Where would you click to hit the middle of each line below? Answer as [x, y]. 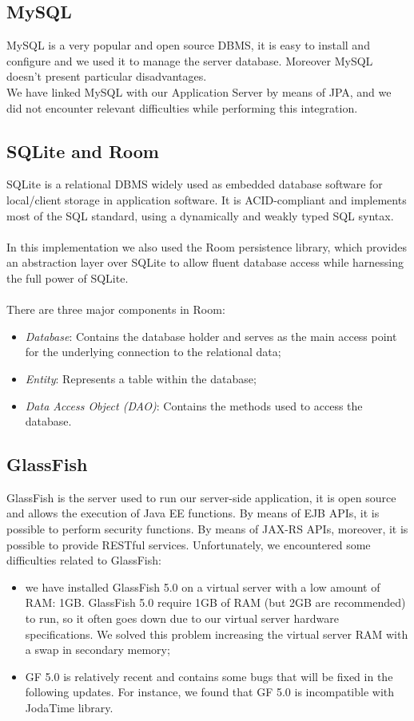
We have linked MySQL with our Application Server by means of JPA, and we [199, 91]
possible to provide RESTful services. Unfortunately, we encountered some [189, 544]
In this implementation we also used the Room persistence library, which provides [207, 246]
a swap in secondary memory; [98, 650]
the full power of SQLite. [68, 277]
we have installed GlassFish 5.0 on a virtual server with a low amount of [203, 586]
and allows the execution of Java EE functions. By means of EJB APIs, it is [193, 513]
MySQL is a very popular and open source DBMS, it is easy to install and [188, 45]
